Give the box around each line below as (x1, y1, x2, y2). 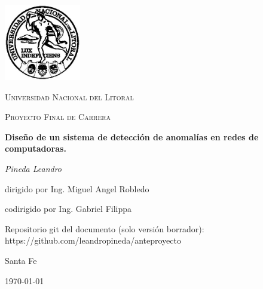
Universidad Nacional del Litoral (5, 90, 134, 103)
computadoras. (5, 142, 66, 155)
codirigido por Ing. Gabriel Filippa (5, 202, 132, 215)
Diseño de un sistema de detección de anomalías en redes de (5, 130, 259, 143)
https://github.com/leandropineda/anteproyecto (5, 234, 181, 247)
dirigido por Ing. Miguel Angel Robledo (5, 182, 149, 195)
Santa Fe (5, 254, 37, 266)
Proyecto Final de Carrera (5, 110, 111, 123)
